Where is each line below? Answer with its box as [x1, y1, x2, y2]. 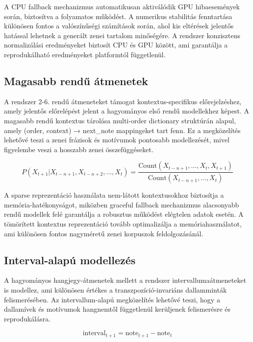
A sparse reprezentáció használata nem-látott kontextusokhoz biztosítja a [4, 190, 224, 200]
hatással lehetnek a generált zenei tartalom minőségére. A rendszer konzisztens [4, 30, 241, 40]
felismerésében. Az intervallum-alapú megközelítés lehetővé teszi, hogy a [4, 294, 220, 304]
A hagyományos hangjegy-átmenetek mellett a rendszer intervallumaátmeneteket [4, 275, 247, 285]
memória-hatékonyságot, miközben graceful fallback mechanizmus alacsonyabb [4, 199, 239, 209]
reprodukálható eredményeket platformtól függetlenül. [4, 49, 166, 59]
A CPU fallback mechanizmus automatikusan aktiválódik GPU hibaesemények [4, 1, 240, 11]
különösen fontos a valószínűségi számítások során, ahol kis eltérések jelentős [4, 21, 234, 31]
